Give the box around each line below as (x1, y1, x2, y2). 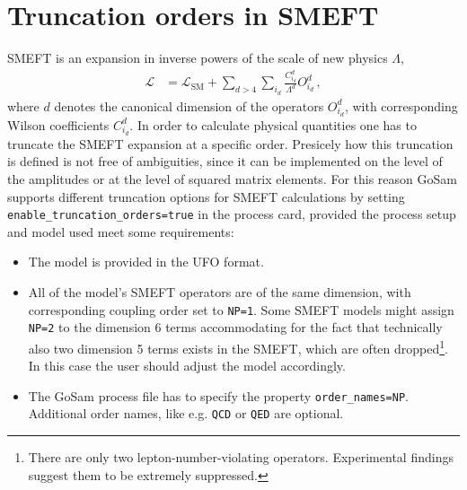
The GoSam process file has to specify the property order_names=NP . (28, 386, 409, 405)
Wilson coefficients (7, 115, 110, 134)
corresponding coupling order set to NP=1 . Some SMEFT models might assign (28, 300, 454, 319)
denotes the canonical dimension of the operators (54, 96, 324, 115)
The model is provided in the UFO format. (28, 252, 264, 271)
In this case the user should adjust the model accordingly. (28, 356, 346, 375)
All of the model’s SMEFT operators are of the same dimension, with (28, 283, 411, 302)
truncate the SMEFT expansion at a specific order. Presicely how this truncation (7, 134, 454, 153)
